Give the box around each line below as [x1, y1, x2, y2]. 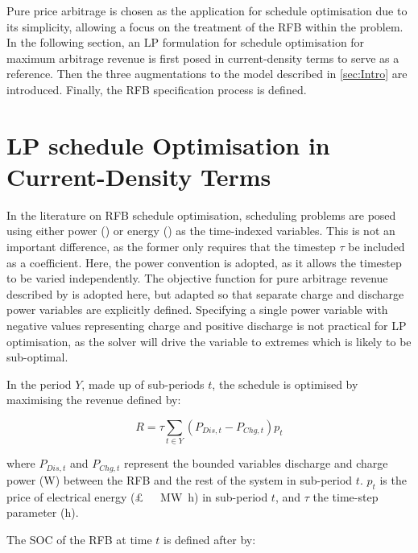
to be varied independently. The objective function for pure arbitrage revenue [6, 270, 388, 287]
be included [348, 238, 405, 255]
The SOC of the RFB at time [6, 530, 152, 547]
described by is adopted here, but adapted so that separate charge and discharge [6, 285, 404, 302]
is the [379, 471, 407, 488]
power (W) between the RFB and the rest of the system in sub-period [6, 471, 353, 488]
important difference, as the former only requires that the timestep [6, 238, 336, 255]
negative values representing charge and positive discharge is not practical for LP [6, 317, 407, 334]
